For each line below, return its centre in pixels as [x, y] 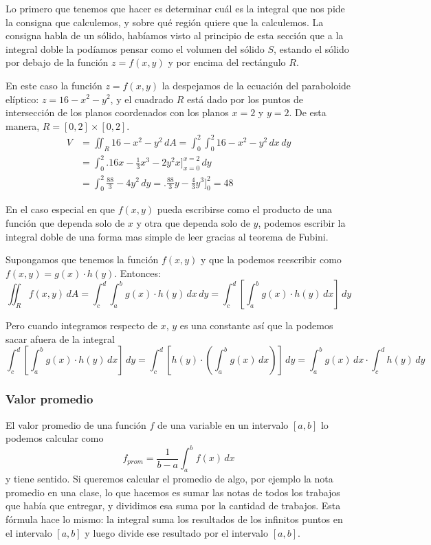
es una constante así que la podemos [256, 325]
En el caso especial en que [60, 209]
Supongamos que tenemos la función [82, 259]
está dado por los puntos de [245, 99]
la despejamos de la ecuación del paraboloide [256, 85]
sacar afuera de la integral [60, 338]
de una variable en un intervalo [223, 424]
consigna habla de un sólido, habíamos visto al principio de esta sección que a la [175, 35]
